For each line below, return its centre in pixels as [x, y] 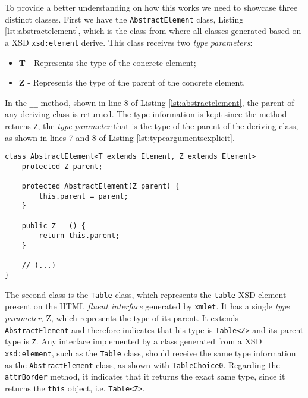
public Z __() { [54, 226]
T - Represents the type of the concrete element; [107, 62]
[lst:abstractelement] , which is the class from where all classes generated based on [153, 31]
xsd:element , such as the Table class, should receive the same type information [150, 352]
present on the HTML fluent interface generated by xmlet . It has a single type [147, 306]
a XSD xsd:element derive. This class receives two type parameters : [129, 42]
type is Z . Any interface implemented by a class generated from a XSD [133, 341]
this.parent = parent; [84, 196]
